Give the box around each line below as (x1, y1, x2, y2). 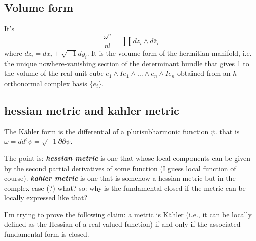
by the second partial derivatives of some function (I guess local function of (4, 163, 236, 173)
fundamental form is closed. (4, 229, 89, 239)
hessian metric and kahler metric (4, 102, 179, 118)
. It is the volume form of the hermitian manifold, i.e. (87, 47, 252, 58)
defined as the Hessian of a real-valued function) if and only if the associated (4, 219, 241, 229)
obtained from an (177, 68, 231, 78)
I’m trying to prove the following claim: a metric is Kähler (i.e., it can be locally (4, 209, 252, 219)
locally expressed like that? (4, 192, 88, 203)
